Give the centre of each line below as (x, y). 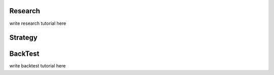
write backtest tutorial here (38, 66)
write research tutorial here (38, 23)
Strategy (23, 38)
